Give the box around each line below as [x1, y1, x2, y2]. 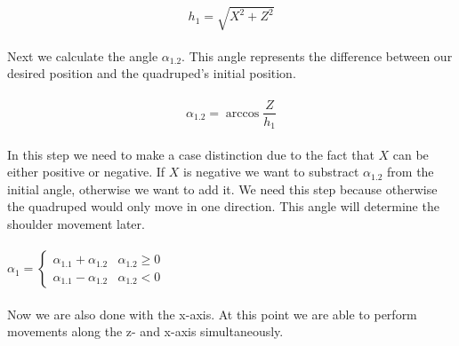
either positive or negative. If [7, 162, 165, 181]
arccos [225, 106, 260, 120]
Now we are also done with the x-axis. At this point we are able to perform [7, 304, 417, 323]
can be [392, 145, 429, 163]
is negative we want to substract [183, 162, 359, 181]
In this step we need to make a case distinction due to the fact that [7, 145, 374, 163]
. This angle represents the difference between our [181, 46, 453, 65]
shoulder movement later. [7, 215, 145, 232]
